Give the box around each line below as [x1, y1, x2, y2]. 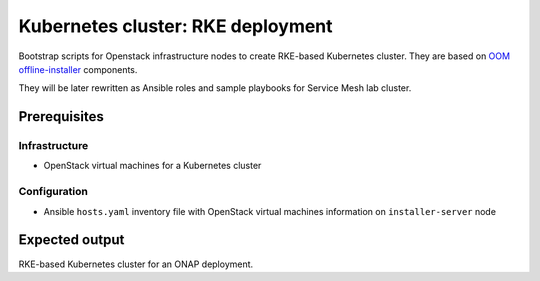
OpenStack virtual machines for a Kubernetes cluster [43, 160, 262, 172]
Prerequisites [18, 108, 104, 125]
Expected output [18, 231, 125, 249]
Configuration [18, 185, 89, 199]
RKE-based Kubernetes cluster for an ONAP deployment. [18, 258, 254, 270]
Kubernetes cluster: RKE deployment [18, 15, 334, 37]
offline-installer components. [18, 63, 138, 75]
